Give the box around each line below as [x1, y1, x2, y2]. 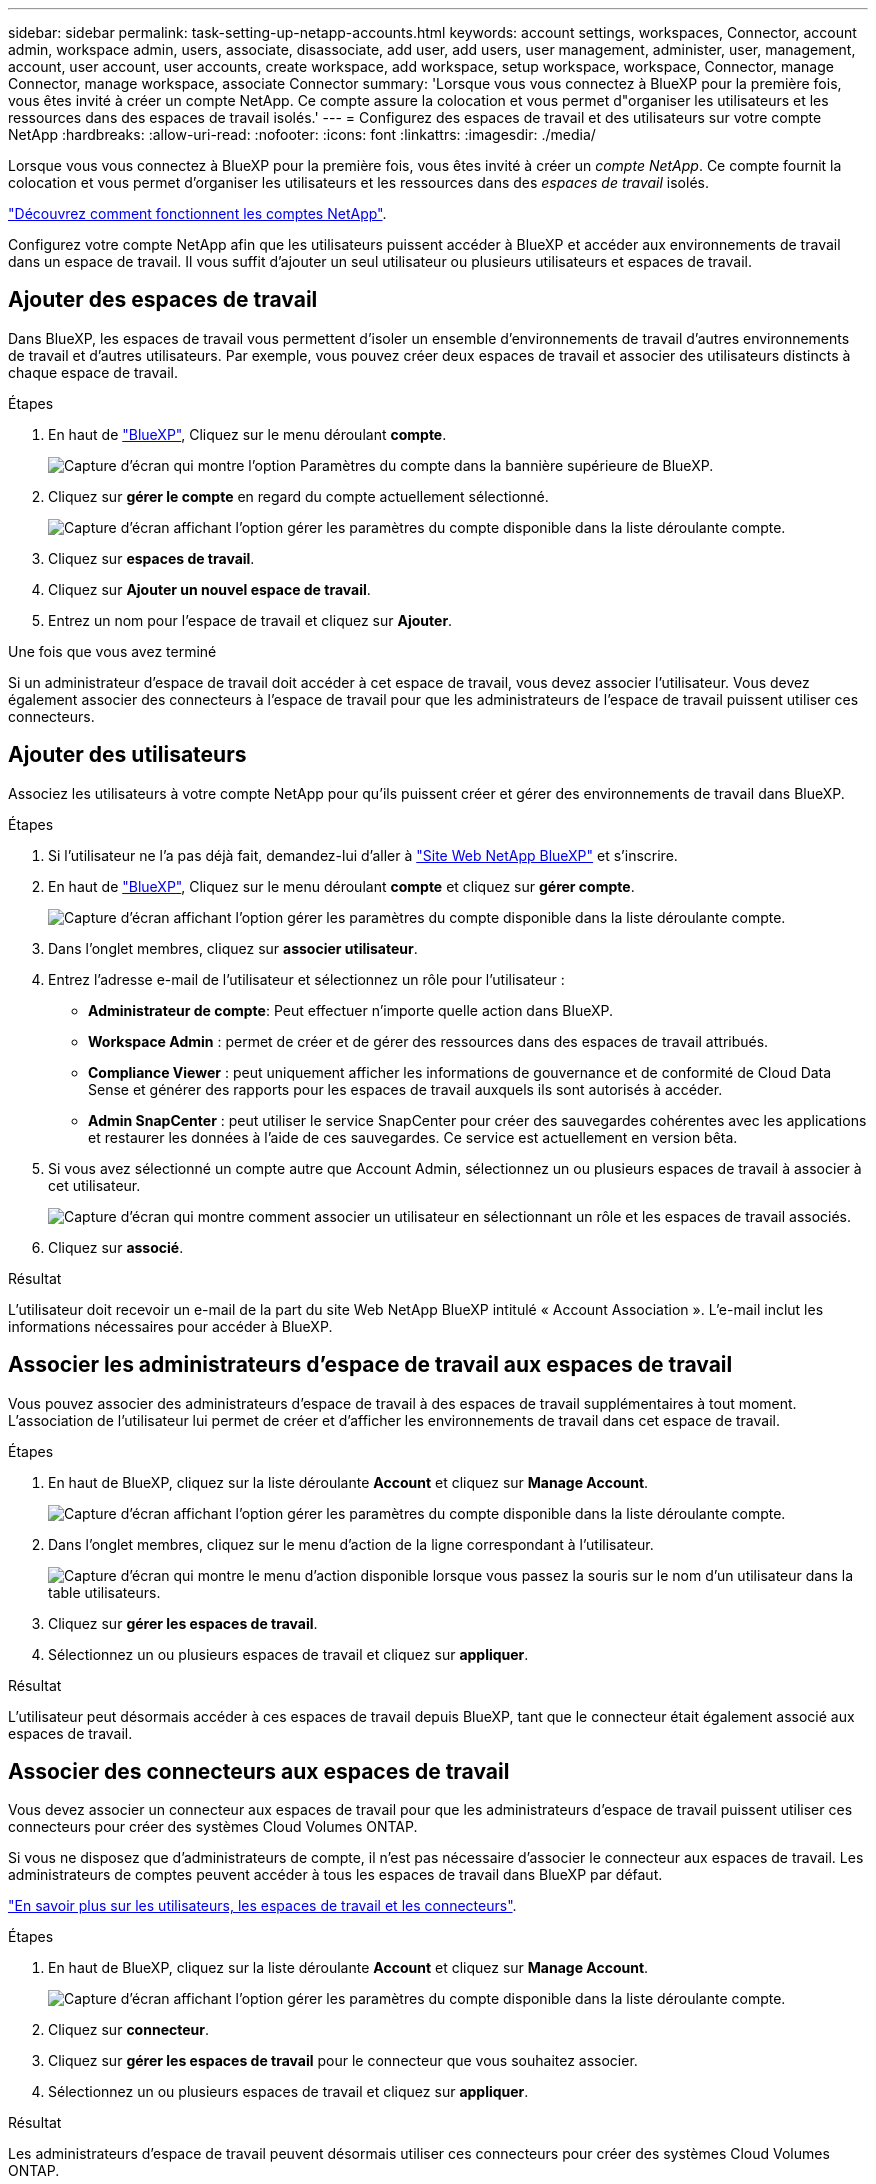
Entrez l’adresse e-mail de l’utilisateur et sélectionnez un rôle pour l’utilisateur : [48, 970, 565, 988]
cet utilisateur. [48, 1176, 141, 1194]
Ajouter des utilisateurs [8, 742, 247, 768]
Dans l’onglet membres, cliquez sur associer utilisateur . [48, 939, 418, 957]
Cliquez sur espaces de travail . [48, 549, 255, 567]
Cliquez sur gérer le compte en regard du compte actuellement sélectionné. [48, 487, 549, 505]
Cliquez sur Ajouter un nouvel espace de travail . [48, 580, 371, 598]
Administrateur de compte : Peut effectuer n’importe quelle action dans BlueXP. [88, 1001, 614, 1019]
